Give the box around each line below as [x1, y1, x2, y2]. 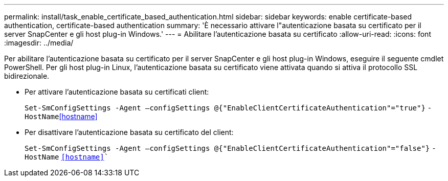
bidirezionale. [4, 72, 50, 80]
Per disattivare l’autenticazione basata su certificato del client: [25, 128, 234, 137]
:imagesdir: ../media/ [4, 38, 74, 47]
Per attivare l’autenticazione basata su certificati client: [25, 87, 209, 96]
